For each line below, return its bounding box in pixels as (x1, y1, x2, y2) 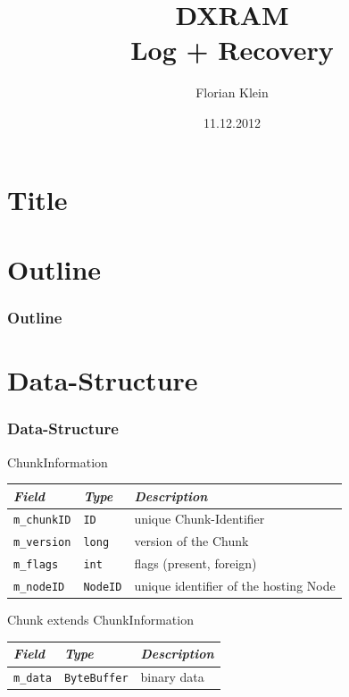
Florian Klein (195, 83, 269, 102)
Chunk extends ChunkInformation (7, 610, 194, 629)
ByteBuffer (63, 672, 129, 685)
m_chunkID (13, 514, 71, 527)
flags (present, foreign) (134, 554, 257, 573)
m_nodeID (13, 581, 65, 594)
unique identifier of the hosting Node (134, 576, 336, 595)
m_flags (13, 558, 59, 572)
